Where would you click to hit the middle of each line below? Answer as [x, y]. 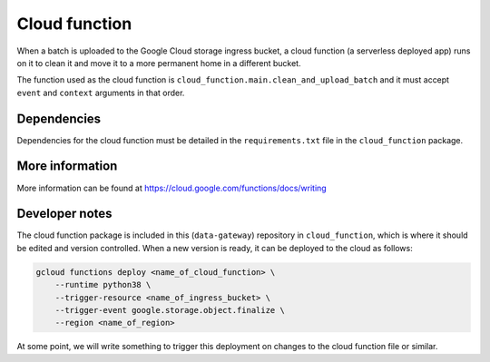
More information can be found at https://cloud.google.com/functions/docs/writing [171, 188]
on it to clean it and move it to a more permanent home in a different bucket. [159, 63]
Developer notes [64, 214]
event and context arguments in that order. [101, 93]
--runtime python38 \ [103, 285]
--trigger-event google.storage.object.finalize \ [170, 310]
